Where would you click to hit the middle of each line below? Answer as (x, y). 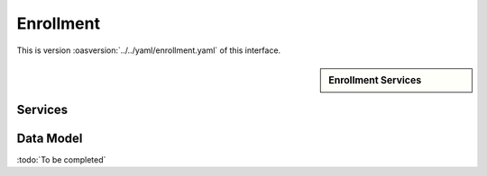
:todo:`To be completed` (61, 159)
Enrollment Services (375, 80)
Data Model (50, 138)
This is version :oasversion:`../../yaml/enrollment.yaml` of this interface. (149, 50)
